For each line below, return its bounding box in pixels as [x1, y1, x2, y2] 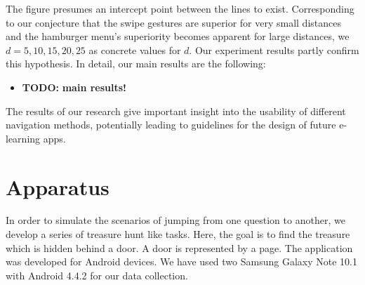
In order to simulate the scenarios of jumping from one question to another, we [6, 213, 345, 227]
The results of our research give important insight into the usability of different [6, 103, 346, 118]
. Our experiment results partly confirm [189, 42, 359, 57]
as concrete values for [88, 42, 181, 57]
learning [6, 131, 41, 145]
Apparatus [6, 172, 109, 201]
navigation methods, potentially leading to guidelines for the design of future [6, 117, 336, 132]
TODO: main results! [22, 79, 126, 94]
